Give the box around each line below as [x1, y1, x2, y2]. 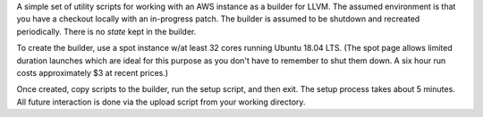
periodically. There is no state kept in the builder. [16, 26, 197, 37]
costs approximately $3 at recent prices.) [16, 67, 169, 78]
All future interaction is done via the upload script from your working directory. [16, 96, 306, 107]
